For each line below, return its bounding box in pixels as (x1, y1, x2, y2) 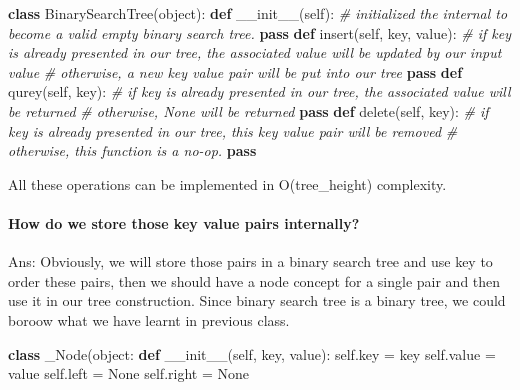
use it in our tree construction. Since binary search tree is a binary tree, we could (8, 290, 506, 311)
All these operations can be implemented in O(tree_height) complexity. (8, 173, 447, 194)
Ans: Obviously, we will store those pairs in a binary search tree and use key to (8, 251, 493, 272)
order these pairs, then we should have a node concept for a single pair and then (8, 270, 501, 291)
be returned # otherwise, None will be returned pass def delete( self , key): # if (8, 100, 489, 121)
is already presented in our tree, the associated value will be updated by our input (8, 42, 502, 63)
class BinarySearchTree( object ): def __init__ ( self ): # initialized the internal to (8, 3, 508, 23)
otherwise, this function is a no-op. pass (8, 140, 257, 161)
